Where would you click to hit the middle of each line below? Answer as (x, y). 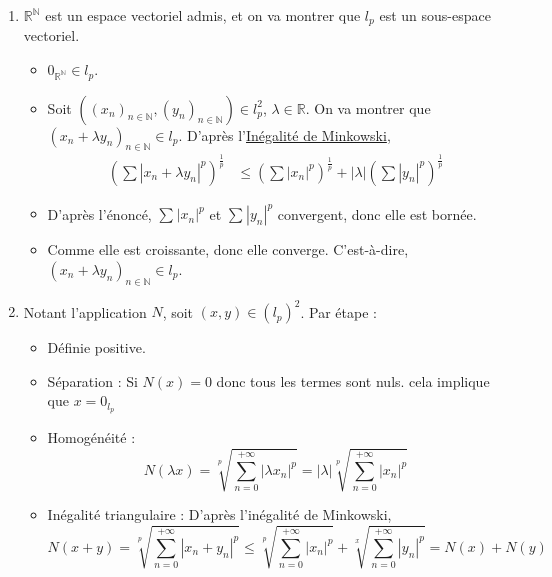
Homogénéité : (91, 437)
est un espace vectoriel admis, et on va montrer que (203, 15)
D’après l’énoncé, (99, 213)
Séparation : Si (92, 380)
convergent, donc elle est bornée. (377, 213)
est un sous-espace (435, 15)
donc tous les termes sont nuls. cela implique (353, 380)
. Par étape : (338, 311)
